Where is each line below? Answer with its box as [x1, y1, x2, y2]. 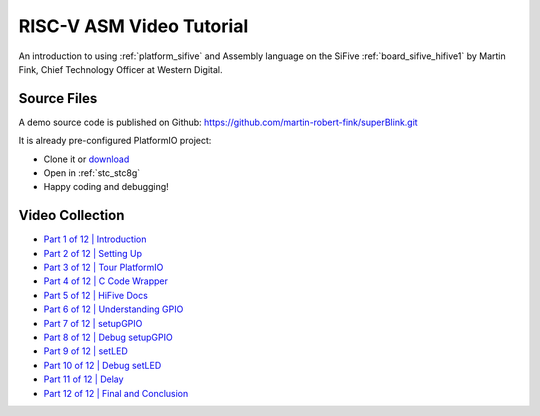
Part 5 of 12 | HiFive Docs [43, 289, 149, 301]
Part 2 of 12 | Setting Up [43, 247, 143, 259]
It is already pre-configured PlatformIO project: [18, 135, 212, 147]
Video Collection [18, 207, 125, 224]
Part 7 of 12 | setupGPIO [43, 317, 143, 329]
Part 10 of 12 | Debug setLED [43, 359, 162, 371]
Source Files [18, 90, 98, 107]
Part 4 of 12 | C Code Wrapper [43, 275, 169, 287]
